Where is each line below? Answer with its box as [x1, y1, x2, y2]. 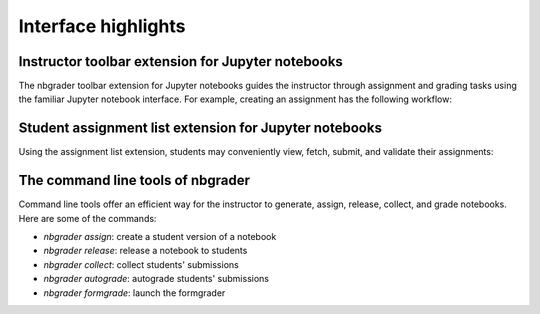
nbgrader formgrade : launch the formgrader [43, 286, 226, 299]
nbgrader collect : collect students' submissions [43, 258, 239, 270]
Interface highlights [18, 15, 186, 37]
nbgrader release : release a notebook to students [43, 245, 248, 257]
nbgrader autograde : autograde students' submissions [43, 273, 270, 285]
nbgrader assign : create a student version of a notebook [43, 231, 277, 243]
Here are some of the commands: [18, 212, 157, 224]
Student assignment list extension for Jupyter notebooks [18, 120, 382, 137]
